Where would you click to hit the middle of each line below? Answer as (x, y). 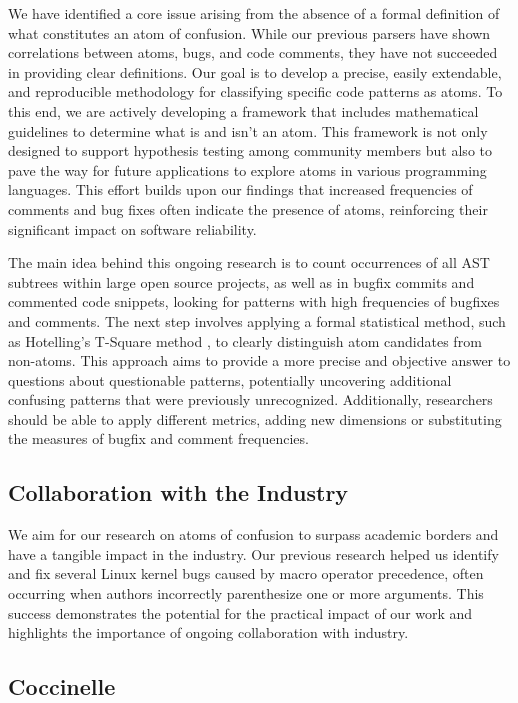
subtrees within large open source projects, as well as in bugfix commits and (241, 281)
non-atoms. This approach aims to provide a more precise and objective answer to (259, 360)
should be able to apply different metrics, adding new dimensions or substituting (255, 418)
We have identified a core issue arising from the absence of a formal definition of (254, 13)
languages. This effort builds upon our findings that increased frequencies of (240, 189)
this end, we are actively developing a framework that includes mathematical (243, 110)
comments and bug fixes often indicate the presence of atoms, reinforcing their (248, 208)
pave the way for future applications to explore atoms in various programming (247, 169)
